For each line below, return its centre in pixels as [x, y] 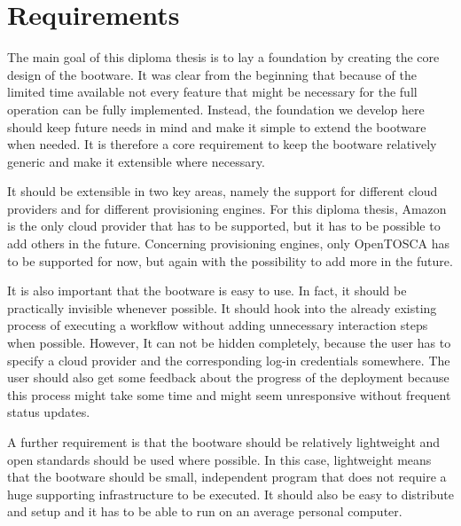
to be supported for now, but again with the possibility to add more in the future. [230, 260]
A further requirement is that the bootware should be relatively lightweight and [224, 442]
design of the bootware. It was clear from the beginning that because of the [212, 74]
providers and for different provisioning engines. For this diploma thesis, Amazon [227, 208]
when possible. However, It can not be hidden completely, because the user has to [229, 343]
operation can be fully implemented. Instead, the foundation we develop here [216, 109]
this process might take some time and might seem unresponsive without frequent [229, 394]
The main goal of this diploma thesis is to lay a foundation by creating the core [223, 57]
